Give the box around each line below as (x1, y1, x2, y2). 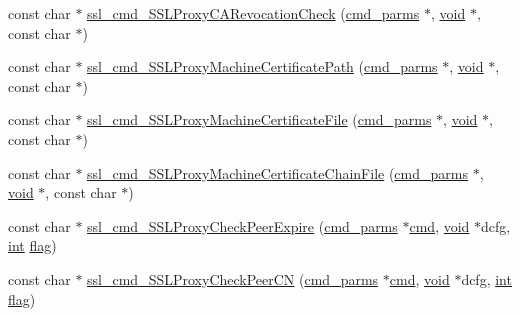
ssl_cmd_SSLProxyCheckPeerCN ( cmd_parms (87, 268, 379, 289)
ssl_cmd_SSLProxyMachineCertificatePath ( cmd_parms (87, 56, 438, 77)
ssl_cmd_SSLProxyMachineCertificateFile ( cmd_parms (87, 109, 432, 130)
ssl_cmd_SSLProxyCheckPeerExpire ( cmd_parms (87, 215, 398, 236)
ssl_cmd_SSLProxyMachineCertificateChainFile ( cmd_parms (87, 162, 468, 183)
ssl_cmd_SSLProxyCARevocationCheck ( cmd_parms (87, 3, 420, 23)
